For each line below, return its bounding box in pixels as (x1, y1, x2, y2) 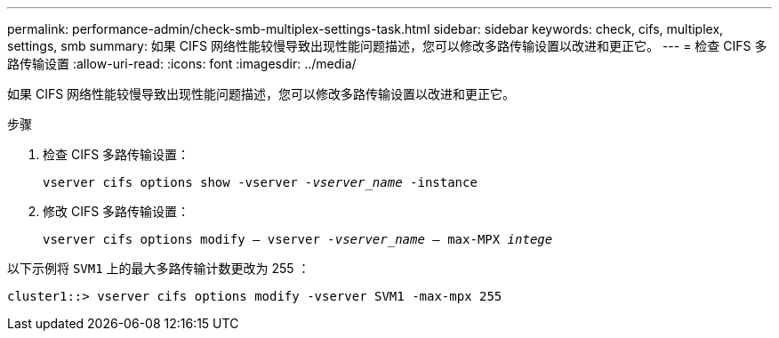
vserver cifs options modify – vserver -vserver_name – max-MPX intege (43, 232, 553, 246)
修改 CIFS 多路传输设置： (43, 204, 190, 219)
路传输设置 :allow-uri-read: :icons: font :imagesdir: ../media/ (7, 56, 357, 71)
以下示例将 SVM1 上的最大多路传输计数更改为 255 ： (7, 261, 310, 276)
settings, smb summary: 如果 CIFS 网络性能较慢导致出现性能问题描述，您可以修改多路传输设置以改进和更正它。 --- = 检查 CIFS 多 (7, 38, 767, 53)
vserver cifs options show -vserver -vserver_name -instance (43, 175, 478, 189)
